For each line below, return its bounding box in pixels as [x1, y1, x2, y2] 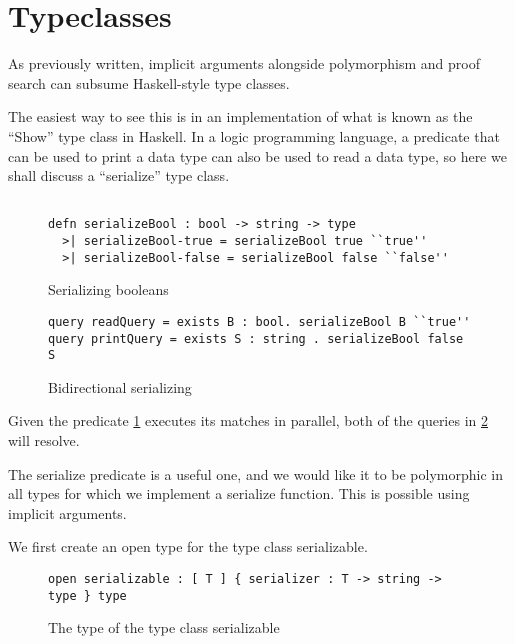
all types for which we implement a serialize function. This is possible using [8, 483, 470, 504]
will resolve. [8, 430, 80, 451]
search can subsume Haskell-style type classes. [8, 72, 290, 93]
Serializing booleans [48, 279, 169, 300]
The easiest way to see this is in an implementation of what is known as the [8, 106, 473, 127]
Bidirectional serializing [48, 376, 192, 397]
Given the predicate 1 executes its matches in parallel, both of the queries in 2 [8, 410, 488, 431]
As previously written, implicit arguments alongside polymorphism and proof [8, 53, 480, 74]
